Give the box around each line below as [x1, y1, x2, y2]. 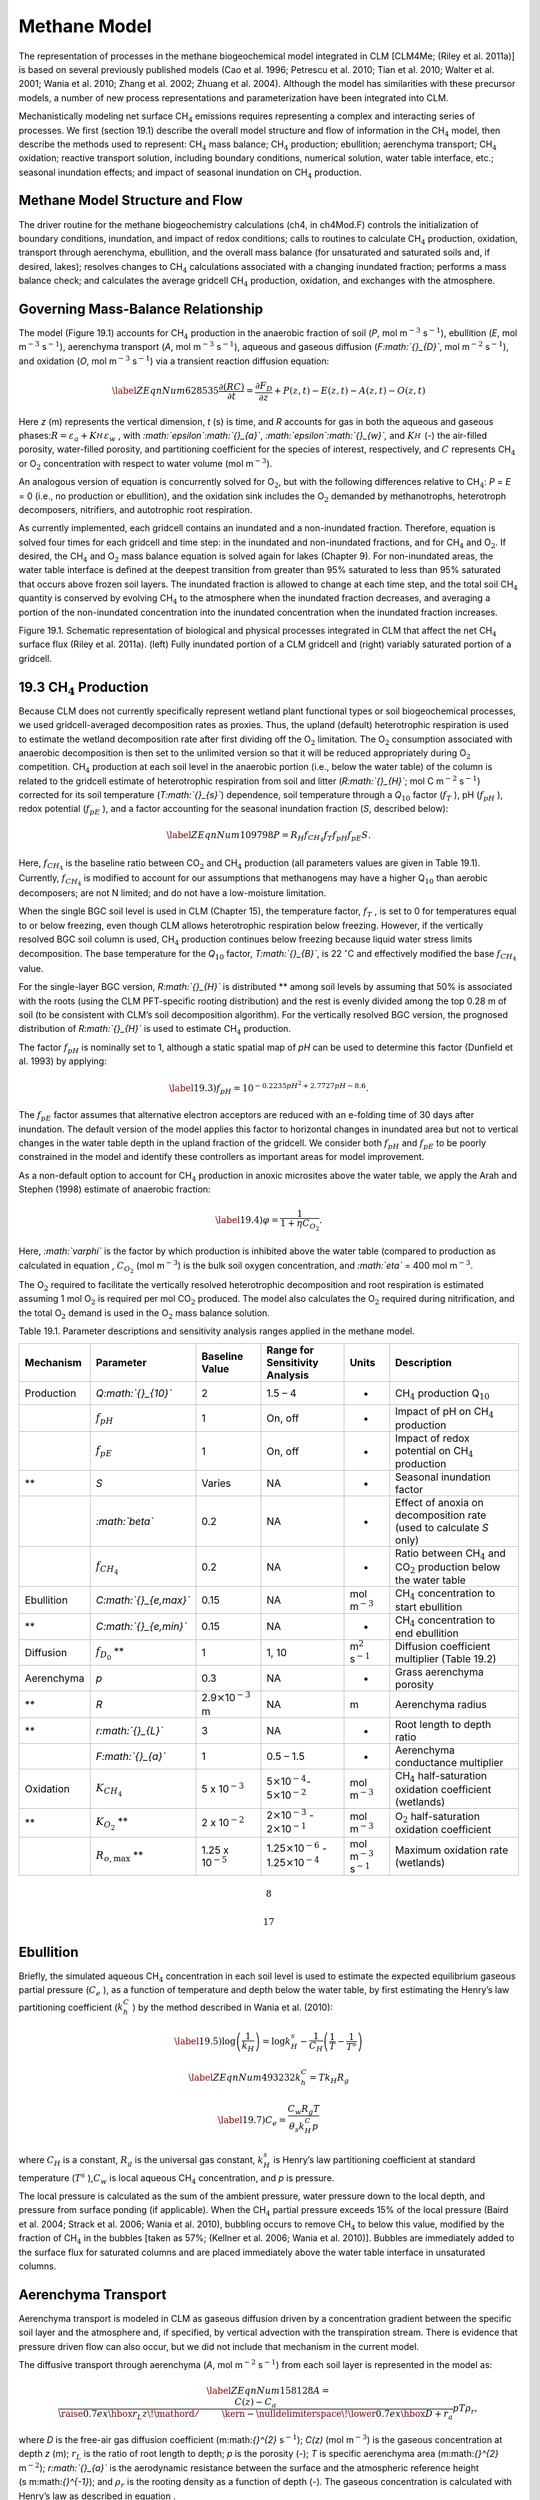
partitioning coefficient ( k [18, 2001, 124, 2013]
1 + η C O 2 [280, 1218, 320, 1233]
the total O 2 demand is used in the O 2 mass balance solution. [18, 1306, 270, 1321]
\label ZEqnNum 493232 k [188, 2072, 302, 2084]
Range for [266, 1343, 314, 1357]
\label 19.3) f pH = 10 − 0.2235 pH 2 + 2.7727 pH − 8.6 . [168, 1080, 369, 1097]
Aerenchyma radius [395, 1698, 487, 1712]
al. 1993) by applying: [18, 1055, 107, 1067]
